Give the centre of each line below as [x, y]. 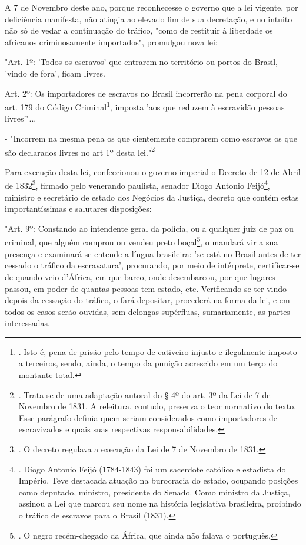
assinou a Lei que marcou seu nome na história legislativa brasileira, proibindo [160, 503]
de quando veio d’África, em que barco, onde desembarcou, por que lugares [140, 276]
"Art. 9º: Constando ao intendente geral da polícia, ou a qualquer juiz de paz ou [149, 228]
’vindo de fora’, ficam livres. [55, 73]
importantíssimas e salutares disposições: [78, 209]
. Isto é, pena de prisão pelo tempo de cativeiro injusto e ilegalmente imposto [158, 351]
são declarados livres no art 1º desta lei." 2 [80, 151]
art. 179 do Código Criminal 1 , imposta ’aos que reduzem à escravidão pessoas [145, 106]
